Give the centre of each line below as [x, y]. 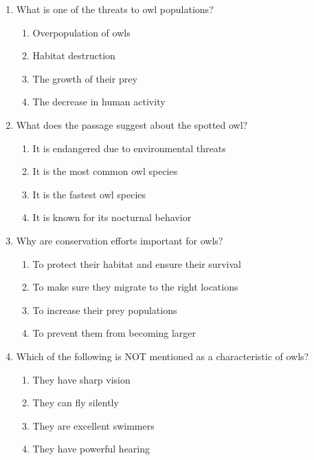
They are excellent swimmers [93, 425]
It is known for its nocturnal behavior [112, 217]
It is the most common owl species [105, 171]
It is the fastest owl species [89, 194]
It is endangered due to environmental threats [129, 148]
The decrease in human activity [99, 102]
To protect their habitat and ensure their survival [137, 263]
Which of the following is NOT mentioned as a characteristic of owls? [162, 356]
